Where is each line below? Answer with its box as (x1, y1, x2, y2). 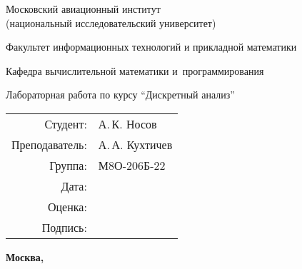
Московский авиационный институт (6, 1, 161, 16)
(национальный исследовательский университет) (6, 15, 216, 30)
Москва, (6, 249, 44, 264)
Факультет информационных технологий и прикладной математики (6, 39, 297, 54)
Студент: (44, 115, 87, 132)
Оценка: (47, 198, 87, 215)
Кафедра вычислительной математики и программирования (6, 63, 264, 78)
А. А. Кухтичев (98, 136, 173, 153)
